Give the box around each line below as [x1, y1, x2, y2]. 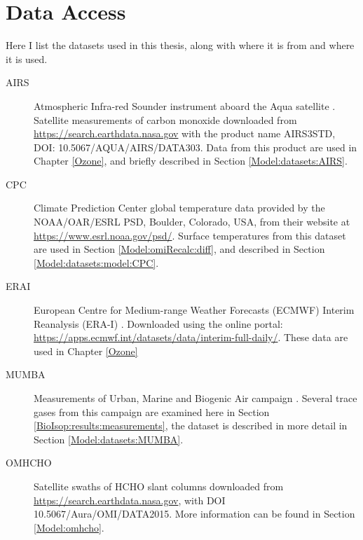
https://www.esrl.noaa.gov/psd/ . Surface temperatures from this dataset [34, 228, 346, 242]
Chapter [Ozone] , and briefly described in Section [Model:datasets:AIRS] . [34, 153, 348, 168]
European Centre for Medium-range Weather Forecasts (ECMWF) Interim [34, 303, 355, 317]
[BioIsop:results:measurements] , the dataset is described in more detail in [34, 418, 348, 433]
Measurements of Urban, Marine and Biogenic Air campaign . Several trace [34, 391, 357, 405]
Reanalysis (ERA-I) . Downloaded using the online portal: [34, 316, 283, 331]
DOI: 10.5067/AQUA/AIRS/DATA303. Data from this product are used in [34, 139, 357, 154]
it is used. [6, 51, 48, 66]
